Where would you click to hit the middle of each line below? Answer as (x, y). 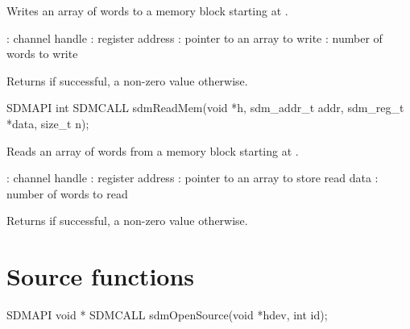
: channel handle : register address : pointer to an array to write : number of (195, 37)
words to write (42, 54)
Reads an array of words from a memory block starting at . (153, 150)
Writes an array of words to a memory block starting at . (147, 10)
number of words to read (67, 193)
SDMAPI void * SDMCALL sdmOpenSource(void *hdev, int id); (167, 315)
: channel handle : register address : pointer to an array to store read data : (193, 178)
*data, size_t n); (48, 123)
